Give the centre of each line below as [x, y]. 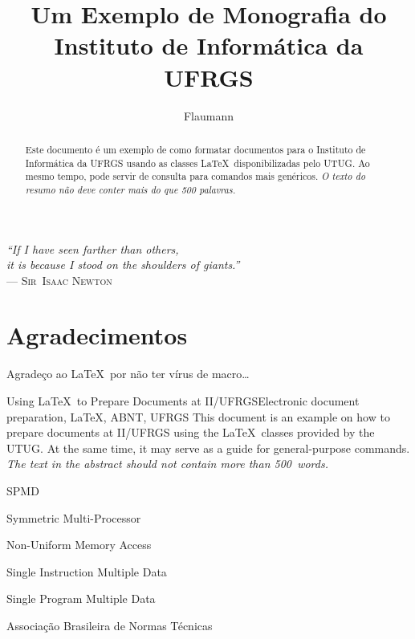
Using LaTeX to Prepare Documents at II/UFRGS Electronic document [183, 401]
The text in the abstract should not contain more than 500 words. [167, 464]
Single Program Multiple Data [81, 598]
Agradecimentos [97, 335]
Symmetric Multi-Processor [74, 517]
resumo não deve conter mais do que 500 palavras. [130, 189]
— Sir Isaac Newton [59, 280]
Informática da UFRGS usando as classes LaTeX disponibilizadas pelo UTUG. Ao [197, 163]
